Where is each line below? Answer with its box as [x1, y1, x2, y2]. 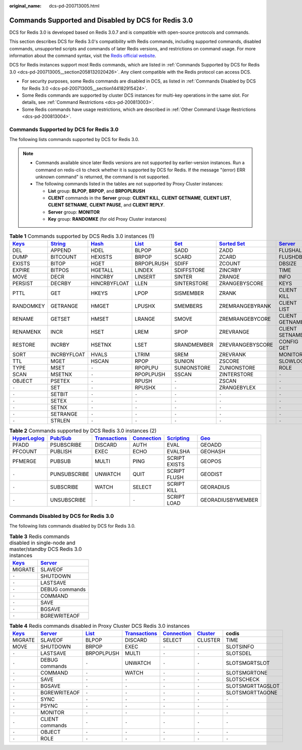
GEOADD [200, 441, 222, 448]
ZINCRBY [219, 267, 242, 274]
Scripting [167, 435, 190, 442]
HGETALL [91, 267, 114, 274]
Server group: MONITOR [48, 209, 100, 215]
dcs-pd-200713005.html [49, 3, 100, 9]
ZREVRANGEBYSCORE [219, 342, 273, 349]
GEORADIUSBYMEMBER [200, 497, 259, 504]
